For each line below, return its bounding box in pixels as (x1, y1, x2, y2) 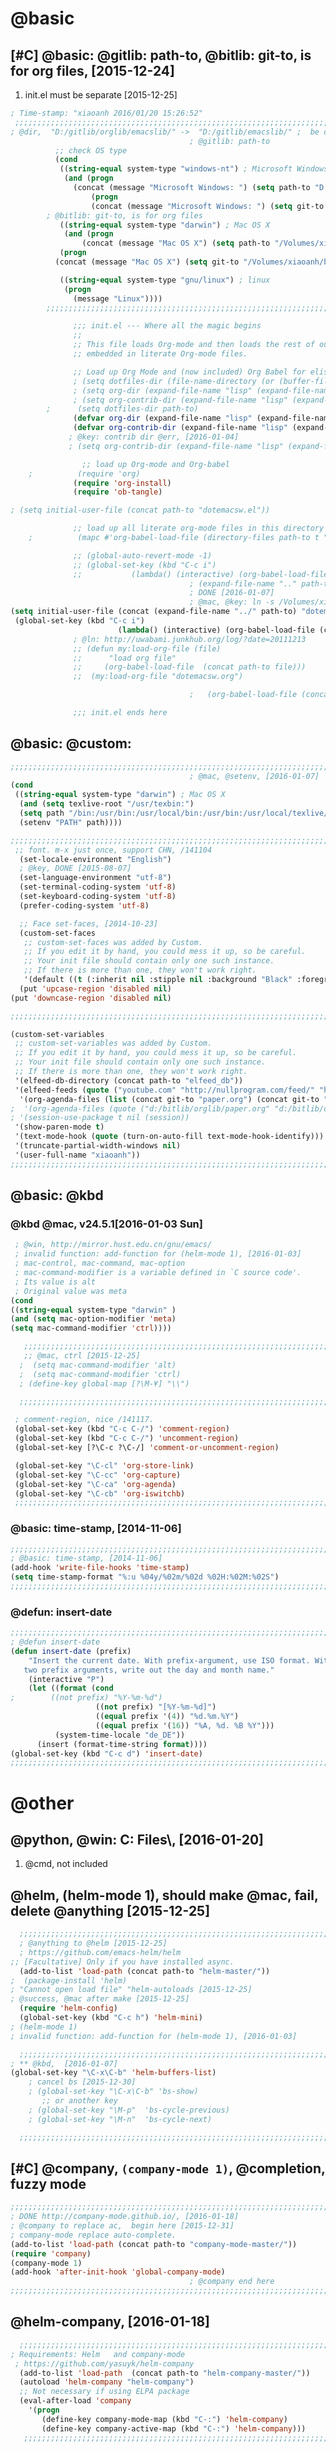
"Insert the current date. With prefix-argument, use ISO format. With (28, 1655, 333, 1666)
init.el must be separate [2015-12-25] (24, 89, 178, 101)
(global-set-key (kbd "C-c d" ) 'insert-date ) (10, 1748, 203, 1759)
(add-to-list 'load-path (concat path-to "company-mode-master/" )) (10, 2239, 298, 2249)
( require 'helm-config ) (19, 2003, 118, 2014)
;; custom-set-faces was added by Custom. (23, 937, 203, 947)
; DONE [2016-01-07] (189, 588, 275, 598)
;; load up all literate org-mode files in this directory (73, 523, 325, 534)
